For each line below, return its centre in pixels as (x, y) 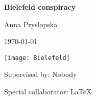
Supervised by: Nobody (41, 74)
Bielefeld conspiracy (40, 7)
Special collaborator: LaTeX (48, 92)
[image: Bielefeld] (37, 58)
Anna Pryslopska (31, 24)
